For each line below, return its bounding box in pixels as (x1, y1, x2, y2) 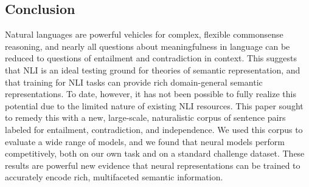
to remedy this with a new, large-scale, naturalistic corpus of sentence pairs (5, 111, 286, 124)
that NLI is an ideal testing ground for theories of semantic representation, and (5, 63, 300, 76)
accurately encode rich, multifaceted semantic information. (5, 171, 223, 183)
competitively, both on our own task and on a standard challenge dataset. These (5, 147, 305, 160)
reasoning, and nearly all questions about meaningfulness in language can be (5, 39, 290, 52)
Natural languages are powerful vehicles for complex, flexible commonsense (5, 28, 283, 41)
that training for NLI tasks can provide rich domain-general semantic (5, 75, 263, 88)
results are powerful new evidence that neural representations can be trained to (5, 158, 300, 171)
